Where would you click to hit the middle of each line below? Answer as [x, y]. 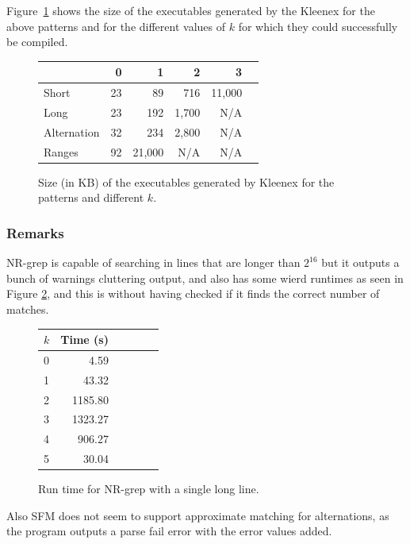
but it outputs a [360, 262]
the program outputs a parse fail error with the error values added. [169, 531]
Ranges [61, 151]
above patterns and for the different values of [116, 26]
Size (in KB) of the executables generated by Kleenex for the [186, 181]
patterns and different [91, 197]
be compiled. [37, 42]
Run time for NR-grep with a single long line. [149, 489]
